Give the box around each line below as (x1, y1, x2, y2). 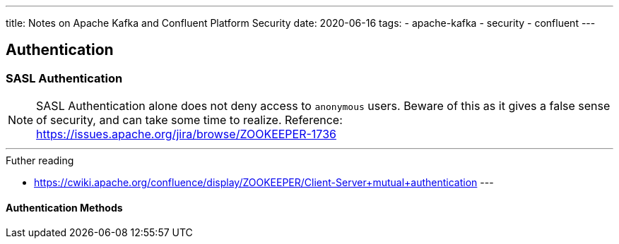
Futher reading (6, 154, 74, 167)
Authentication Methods (6, 201, 123, 214)
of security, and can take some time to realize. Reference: (36, 113, 343, 128)
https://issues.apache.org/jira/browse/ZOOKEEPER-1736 (36, 127, 336, 142)
